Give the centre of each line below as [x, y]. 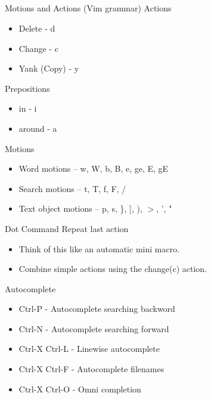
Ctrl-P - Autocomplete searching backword [97, 309]
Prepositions [27, 88]
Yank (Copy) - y [49, 68]
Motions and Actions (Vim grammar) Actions [88, 8]
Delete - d [37, 28]
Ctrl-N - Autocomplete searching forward [94, 328]
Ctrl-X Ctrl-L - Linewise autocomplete [89, 349]
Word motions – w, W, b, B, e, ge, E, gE [94, 168]
